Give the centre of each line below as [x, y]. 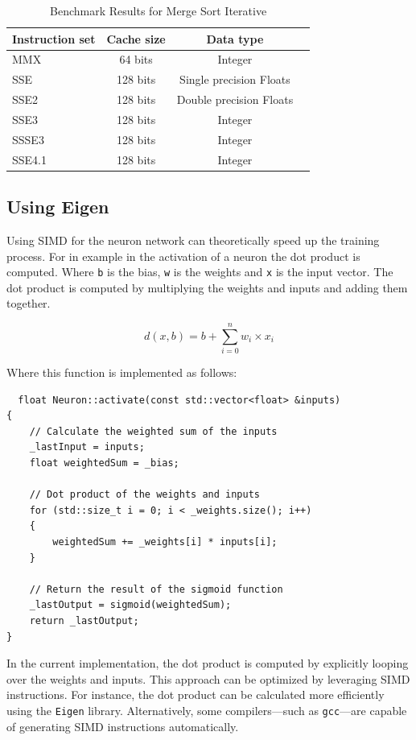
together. [29, 303]
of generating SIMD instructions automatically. [123, 726]
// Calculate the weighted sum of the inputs [153, 431]
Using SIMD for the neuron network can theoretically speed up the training [193, 240]
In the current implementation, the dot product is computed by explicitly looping [208, 663]
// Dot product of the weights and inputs [144, 495]
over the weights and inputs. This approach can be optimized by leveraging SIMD [208, 678]
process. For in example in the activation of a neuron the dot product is [183, 256]
